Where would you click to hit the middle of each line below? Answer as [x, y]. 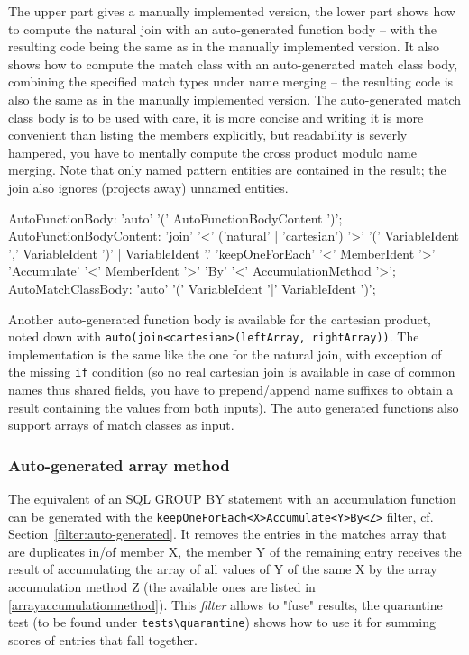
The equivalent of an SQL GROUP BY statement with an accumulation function [232, 498]
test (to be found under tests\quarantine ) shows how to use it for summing [222, 622]
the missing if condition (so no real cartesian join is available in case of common [232, 372]
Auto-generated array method [119, 464]
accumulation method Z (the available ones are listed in [162, 587]
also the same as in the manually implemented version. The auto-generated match [234, 99]
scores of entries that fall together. [103, 639]
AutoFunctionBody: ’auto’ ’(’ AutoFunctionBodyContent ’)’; [175, 218]
